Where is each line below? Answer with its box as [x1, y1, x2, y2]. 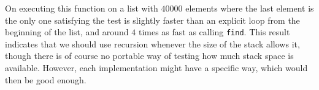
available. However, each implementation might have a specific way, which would [5, 61, 308, 74]
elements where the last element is [185, 2, 314, 14]
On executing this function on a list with [5, 2, 158, 14]
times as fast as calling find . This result [138, 26, 290, 38]
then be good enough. [5, 73, 86, 86]
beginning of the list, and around [5, 26, 129, 38]
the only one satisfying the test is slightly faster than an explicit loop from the [5, 13, 300, 26]
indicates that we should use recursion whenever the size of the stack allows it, [5, 37, 300, 50]
